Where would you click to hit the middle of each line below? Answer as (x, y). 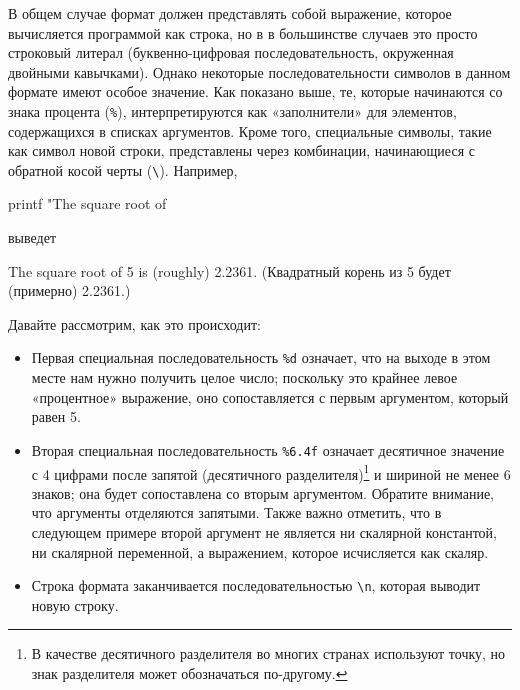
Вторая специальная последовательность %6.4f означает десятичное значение (268, 449)
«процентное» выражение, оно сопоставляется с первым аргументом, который (270, 396)
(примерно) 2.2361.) (69, 290)
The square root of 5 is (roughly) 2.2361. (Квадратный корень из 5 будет (229, 270)
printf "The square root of (87, 203)
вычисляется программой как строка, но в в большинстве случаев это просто (243, 32)
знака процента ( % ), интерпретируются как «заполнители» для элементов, (232, 110)
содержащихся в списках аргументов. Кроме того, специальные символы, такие (250, 130)
